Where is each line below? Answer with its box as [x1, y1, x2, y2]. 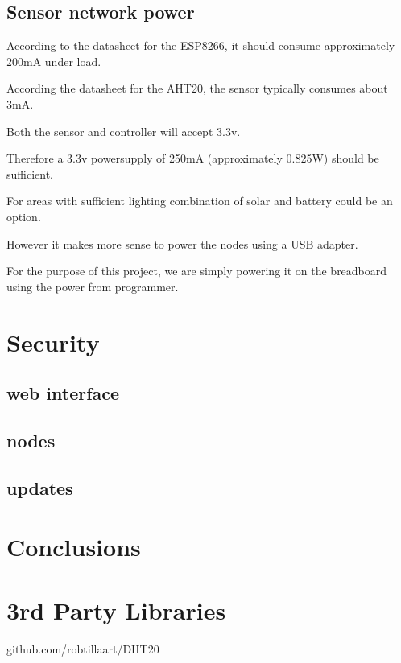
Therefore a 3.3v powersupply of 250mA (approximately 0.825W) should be [6, 150, 379, 167]
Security [6, 325, 100, 358]
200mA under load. [6, 52, 101, 69]
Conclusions [6, 530, 141, 563]
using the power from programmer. [6, 278, 179, 294]
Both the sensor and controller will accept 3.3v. [6, 122, 241, 139]
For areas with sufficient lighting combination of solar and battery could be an [6, 192, 393, 209]
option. [6, 208, 41, 224]
